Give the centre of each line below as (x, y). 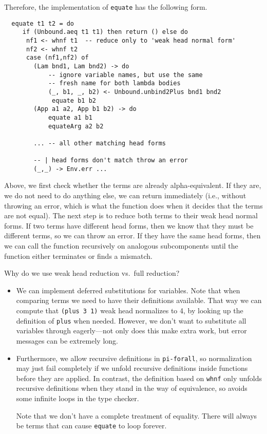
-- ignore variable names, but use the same (125, 75)
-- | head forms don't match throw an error (111, 161)
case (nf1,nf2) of (57, 58)
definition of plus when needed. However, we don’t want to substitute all (131, 320)
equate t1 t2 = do (43, 23)
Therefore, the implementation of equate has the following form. (106, 7)
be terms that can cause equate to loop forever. (91, 426)
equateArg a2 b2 (76, 126)
